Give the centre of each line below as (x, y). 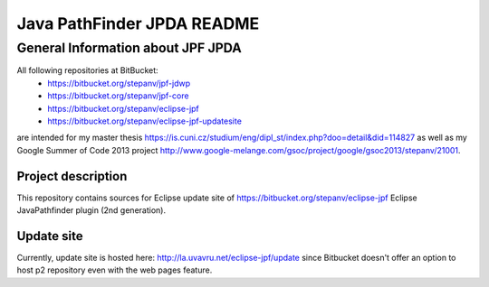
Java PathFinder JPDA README (138, 23)
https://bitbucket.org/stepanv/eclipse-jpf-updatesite (144, 121)
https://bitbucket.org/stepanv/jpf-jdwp (119, 83)
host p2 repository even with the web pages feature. (115, 270)
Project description (72, 176)
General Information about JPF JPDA (129, 48)
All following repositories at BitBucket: (87, 70)
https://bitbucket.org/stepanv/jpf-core (118, 96)
